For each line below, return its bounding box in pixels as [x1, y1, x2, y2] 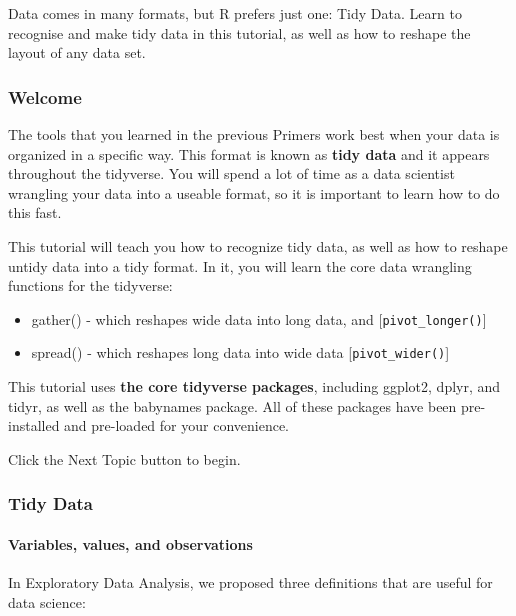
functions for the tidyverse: [8, 275, 173, 296]
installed [8, 415, 60, 436]
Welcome [8, 84, 82, 109]
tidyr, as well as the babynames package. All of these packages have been [8, 395, 457, 416]
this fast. [8, 202, 62, 223]
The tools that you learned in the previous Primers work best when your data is [8, 124, 500, 144]
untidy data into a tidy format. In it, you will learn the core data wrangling [8, 255, 472, 276]
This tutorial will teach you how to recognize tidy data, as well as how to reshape [8, 235, 508, 256]
